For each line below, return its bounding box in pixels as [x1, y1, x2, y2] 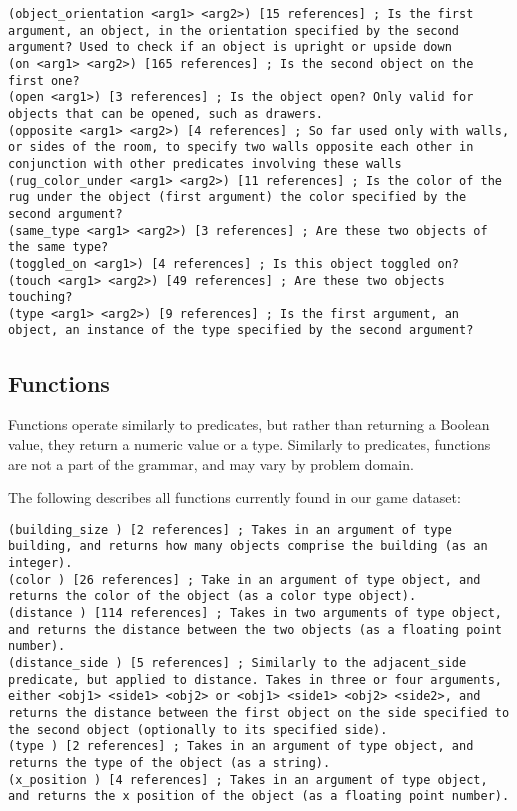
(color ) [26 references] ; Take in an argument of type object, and [8, 572, 481, 587]
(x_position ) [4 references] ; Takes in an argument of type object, [8, 772, 488, 787]
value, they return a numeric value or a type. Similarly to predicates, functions [8, 433, 491, 454]
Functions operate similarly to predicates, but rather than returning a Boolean [8, 414, 490, 435]
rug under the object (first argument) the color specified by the [8, 190, 467, 205]
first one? [8, 73, 80, 88]
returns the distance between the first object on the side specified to [8, 705, 510, 720]
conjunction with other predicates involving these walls [8, 156, 402, 171]
